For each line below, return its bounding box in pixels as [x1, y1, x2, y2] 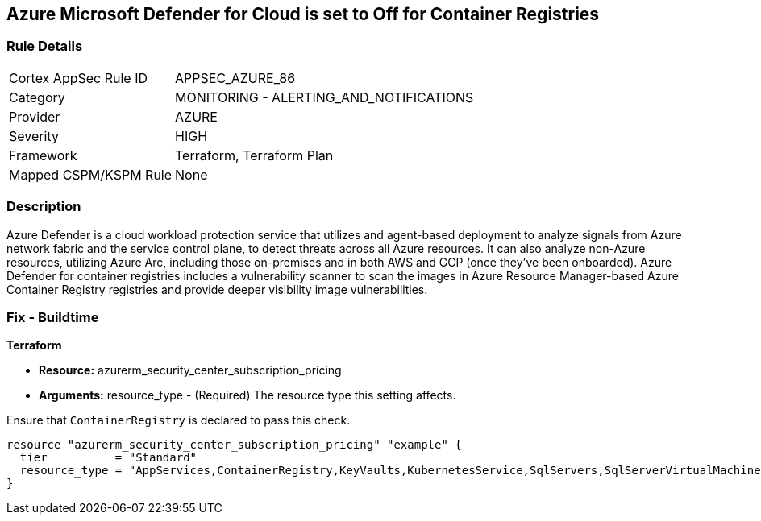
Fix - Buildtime [6, 308, 99, 325]
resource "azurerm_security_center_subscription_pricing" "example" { [6, 438, 462, 452]
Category [9, 89, 65, 105]
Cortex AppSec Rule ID [9, 69, 148, 86]
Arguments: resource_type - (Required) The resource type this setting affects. [39, 388, 456, 403]
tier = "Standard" [19, 451, 198, 465]
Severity [9, 127, 59, 144]
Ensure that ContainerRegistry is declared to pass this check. [6, 413, 351, 428]
